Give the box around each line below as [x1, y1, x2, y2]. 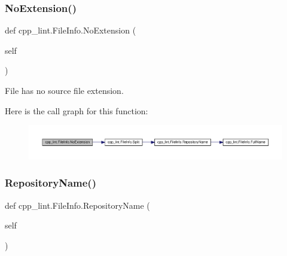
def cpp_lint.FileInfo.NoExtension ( [5, 24, 136, 36]
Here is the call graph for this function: [5, 104, 148, 117]
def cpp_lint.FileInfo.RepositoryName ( [5, 199, 150, 211]
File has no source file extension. [5, 84, 124, 96]
